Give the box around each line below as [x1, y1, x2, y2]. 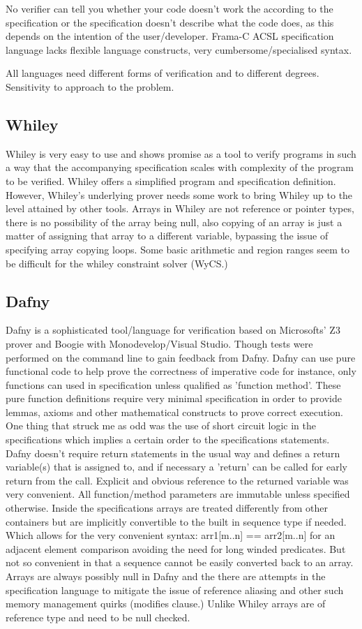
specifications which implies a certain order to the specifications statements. [6, 432, 330, 447]
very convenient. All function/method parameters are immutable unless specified [6, 487, 350, 501]
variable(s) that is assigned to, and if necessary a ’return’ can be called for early [6, 459, 347, 474]
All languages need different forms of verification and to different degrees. [6, 66, 319, 80]
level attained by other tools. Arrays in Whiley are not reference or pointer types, [6, 201, 354, 216]
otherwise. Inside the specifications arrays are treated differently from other [6, 501, 328, 515]
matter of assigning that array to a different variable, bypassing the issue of [6, 228, 329, 243]
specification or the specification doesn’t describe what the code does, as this [6, 15, 334, 29]
